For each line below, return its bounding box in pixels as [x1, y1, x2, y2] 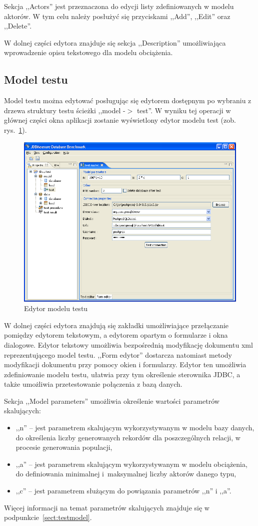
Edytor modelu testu [24, 303, 88, 314]
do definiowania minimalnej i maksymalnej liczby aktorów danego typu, [15, 468, 236, 479]
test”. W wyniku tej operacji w [136, 105, 231, 115]
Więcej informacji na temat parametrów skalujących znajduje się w [4, 502, 209, 512]
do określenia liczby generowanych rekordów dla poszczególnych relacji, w [15, 432, 240, 442]
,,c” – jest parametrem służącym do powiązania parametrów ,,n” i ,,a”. [15, 485, 231, 496]
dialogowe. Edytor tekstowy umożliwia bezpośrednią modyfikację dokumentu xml [4, 339, 253, 350]
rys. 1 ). [4, 124, 27, 135]
